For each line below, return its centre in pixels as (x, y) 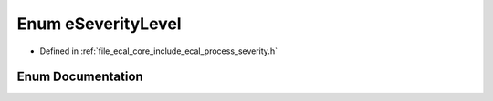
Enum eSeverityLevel (99, 24)
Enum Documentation (80, 77)
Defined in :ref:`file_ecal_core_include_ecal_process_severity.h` (159, 51)
